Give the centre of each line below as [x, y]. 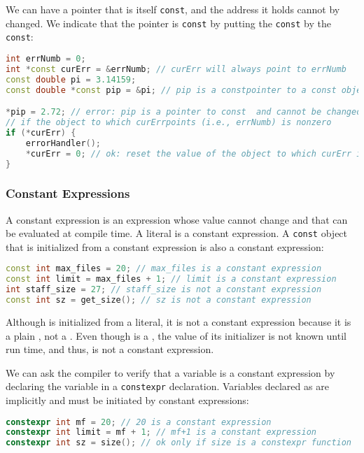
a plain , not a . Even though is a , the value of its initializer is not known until [176, 335]
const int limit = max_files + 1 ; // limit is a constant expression [171, 279]
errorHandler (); [63, 143]
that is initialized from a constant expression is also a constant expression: [165, 246]
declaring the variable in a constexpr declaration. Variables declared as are [167, 386]
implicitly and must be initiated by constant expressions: [127, 400]
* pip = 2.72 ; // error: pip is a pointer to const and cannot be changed [184, 112]
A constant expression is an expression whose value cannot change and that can [177, 219]
